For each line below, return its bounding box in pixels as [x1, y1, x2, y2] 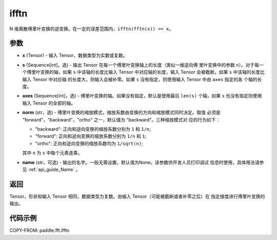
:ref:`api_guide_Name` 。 [28, 166, 81, 172]
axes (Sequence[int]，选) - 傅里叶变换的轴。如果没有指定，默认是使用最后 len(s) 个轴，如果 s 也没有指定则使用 [22, 93, 262, 99]
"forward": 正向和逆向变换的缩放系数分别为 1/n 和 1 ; [35, 133, 147, 139]
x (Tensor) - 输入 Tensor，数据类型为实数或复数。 [22, 52, 128, 58]
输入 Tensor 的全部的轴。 [22, 100, 76, 106]
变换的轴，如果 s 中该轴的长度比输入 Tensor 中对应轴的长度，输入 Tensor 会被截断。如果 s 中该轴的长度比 [40, 69, 265, 75]
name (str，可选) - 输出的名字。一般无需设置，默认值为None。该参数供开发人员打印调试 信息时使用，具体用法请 [22, 159, 260, 165]
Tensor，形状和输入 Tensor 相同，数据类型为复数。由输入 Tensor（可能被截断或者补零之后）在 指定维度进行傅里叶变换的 [9, 193, 265, 199]
